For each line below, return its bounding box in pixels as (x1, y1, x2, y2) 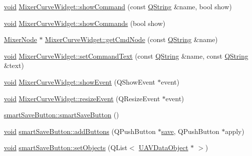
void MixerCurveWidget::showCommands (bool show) (4, 18, 166, 28)
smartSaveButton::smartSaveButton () (4, 110, 119, 120)
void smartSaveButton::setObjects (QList (4, 142, 127, 153)
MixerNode (4, 34, 37, 45)
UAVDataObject (139, 142, 189, 153)
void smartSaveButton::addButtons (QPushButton (4, 126, 156, 136)
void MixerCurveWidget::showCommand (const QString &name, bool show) (4, 1, 232, 11)
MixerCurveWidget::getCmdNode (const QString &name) (45, 34, 218, 45)
